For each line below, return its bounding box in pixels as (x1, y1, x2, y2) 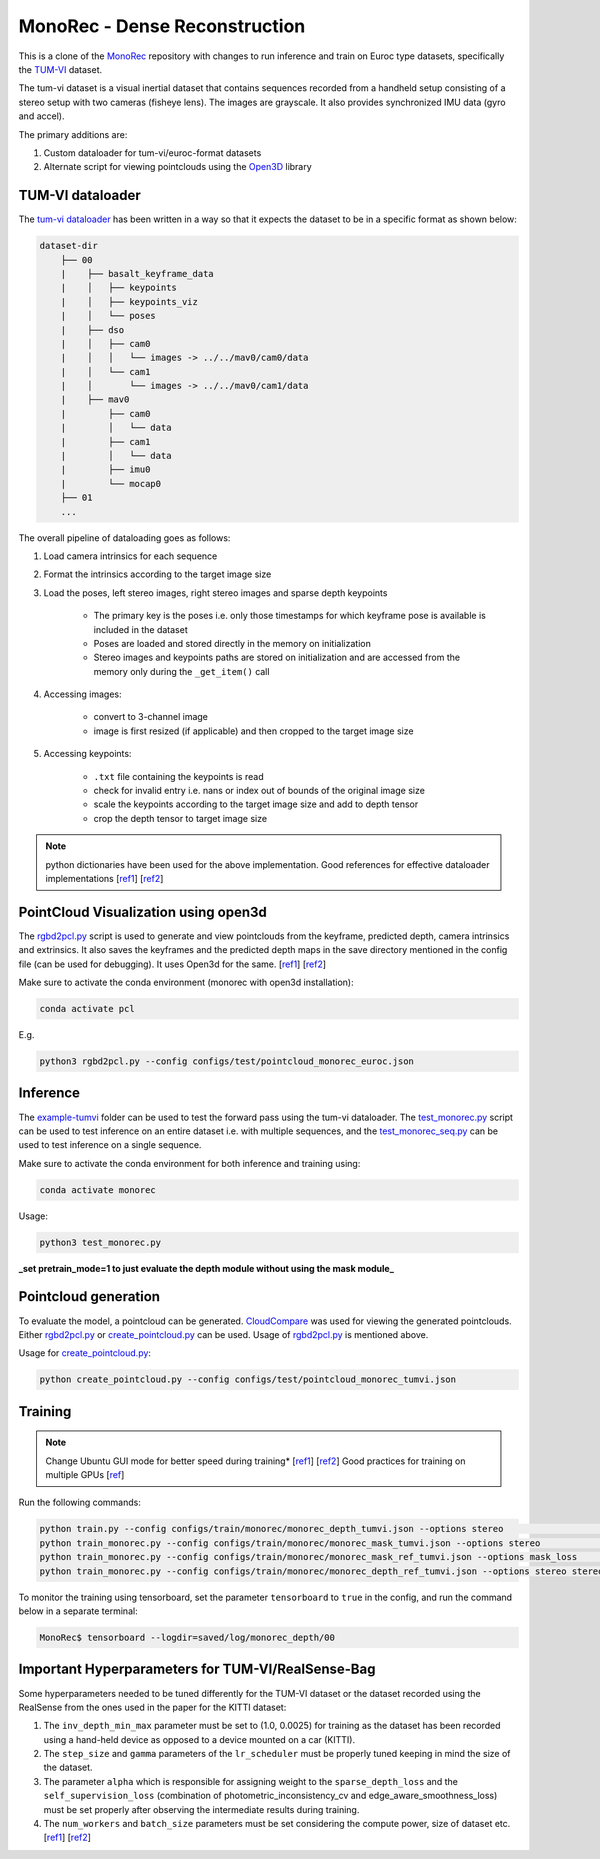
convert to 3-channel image (93, 711, 209, 723)
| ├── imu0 (60, 464, 151, 475)
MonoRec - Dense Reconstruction (18, 15, 306, 37)
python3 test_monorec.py (39, 1236, 162, 1248)
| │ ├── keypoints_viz (60, 296, 199, 307)
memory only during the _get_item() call (93, 665, 270, 677)
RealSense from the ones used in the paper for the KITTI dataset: (18, 1701, 287, 1713)
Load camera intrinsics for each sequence (43, 550, 218, 562)
